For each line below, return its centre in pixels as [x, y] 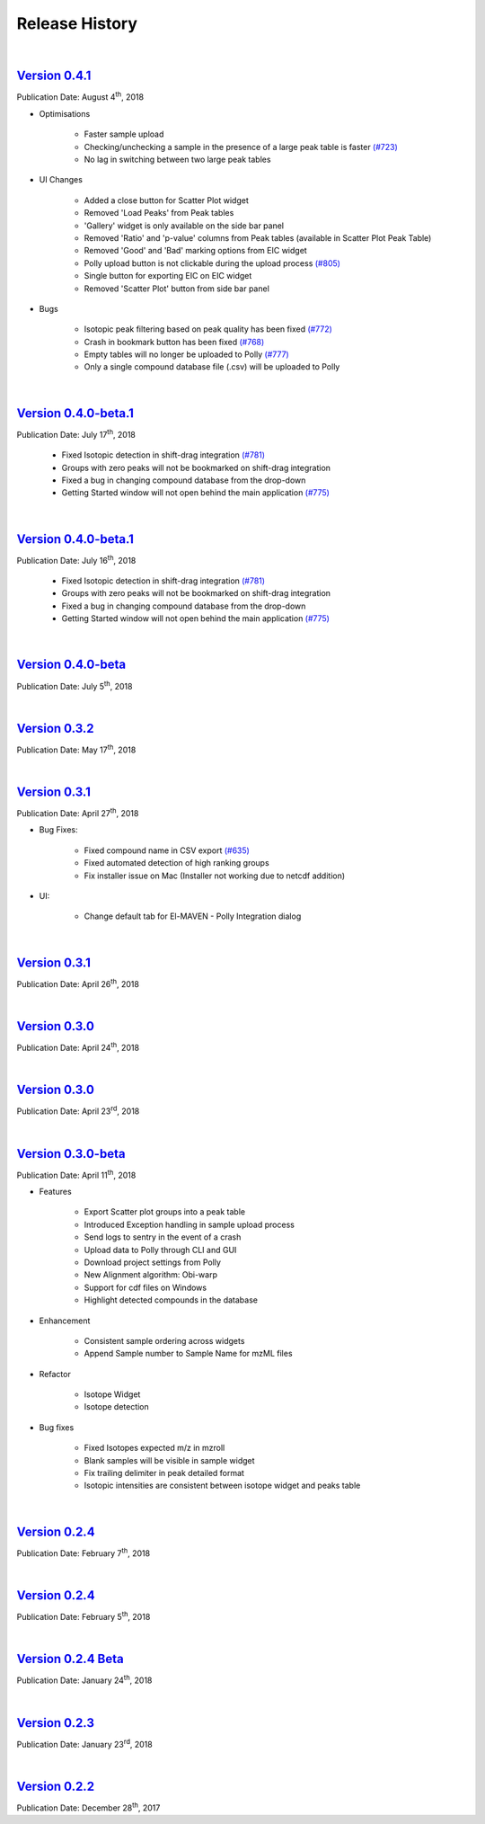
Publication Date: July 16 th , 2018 [76, 559]
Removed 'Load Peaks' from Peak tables [159, 213]
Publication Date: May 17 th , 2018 [76, 749]
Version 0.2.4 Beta [71, 1659]
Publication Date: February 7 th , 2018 [84, 1553]
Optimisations [65, 113]
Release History [77, 23]
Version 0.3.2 [55, 728]
